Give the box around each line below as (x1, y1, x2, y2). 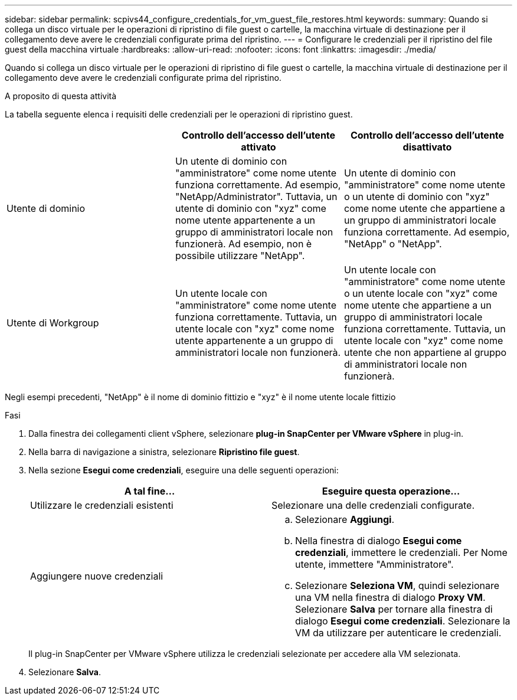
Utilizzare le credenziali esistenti (30, 499, 174, 511)
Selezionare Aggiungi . (295, 513, 394, 525)
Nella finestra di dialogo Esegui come (295, 535, 462, 547)
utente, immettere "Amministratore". (295, 558, 454, 570)
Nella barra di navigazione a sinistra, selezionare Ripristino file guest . (28, 447, 300, 457)
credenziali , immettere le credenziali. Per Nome (295, 547, 508, 558)
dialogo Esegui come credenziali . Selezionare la (295, 615, 511, 627)
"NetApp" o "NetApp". (343, 238, 442, 250)
